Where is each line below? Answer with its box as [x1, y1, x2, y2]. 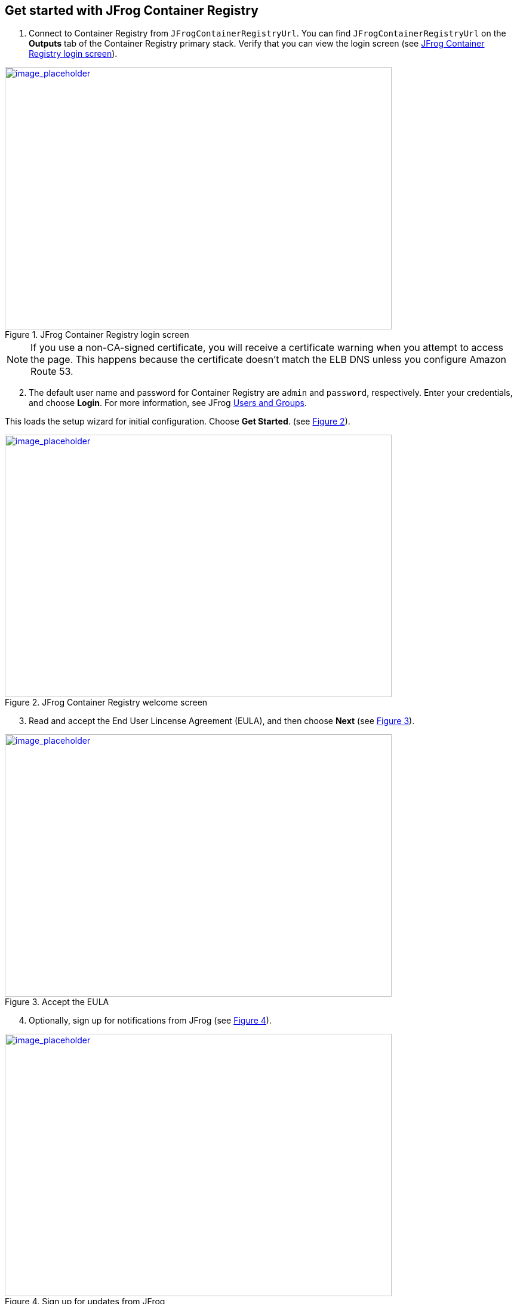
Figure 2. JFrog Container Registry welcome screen [5, 697, 208, 708]
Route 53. [30, 365, 73, 378]
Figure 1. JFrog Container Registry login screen [5, 329, 189, 340]
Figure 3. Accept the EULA [5, 997, 109, 1007]
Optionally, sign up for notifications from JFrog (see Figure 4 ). [29, 1015, 272, 1026]
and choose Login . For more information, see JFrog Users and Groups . [29, 398, 307, 408]
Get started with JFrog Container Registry [5, 3, 258, 18]
